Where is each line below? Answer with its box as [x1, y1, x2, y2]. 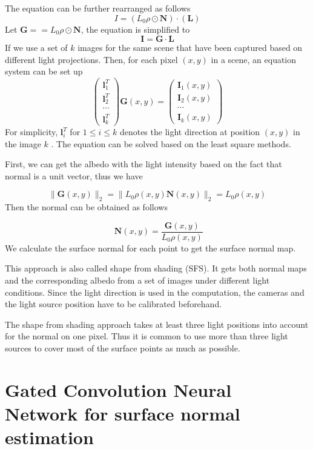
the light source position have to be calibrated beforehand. [5, 298, 222, 310]
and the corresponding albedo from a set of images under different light [5, 274, 270, 287]
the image [5, 137, 41, 150]
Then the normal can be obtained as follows [5, 201, 168, 213]
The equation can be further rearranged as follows [5, 2, 191, 14]
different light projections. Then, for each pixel [5, 53, 178, 65]
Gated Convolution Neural [5, 377, 232, 402]
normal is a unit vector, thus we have [5, 169, 143, 182]
